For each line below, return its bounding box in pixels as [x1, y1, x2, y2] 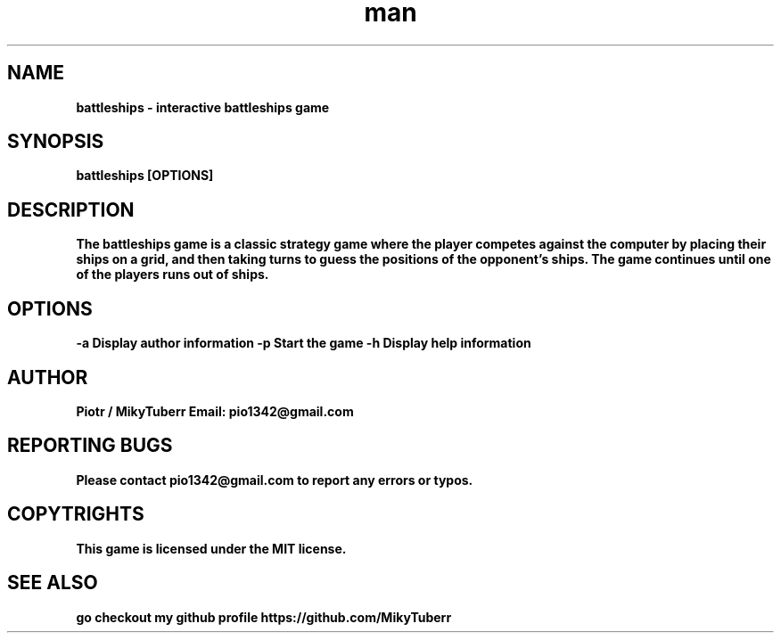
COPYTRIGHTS [7, 503, 144, 526]
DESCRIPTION [7, 198, 135, 221]
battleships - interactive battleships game [76, 99, 330, 115]
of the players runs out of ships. [76, 267, 269, 283]
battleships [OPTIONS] [76, 168, 214, 184]
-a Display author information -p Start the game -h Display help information [76, 335, 531, 351]
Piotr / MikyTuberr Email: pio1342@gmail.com [76, 403, 354, 419]
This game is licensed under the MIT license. [76, 540, 347, 556]
